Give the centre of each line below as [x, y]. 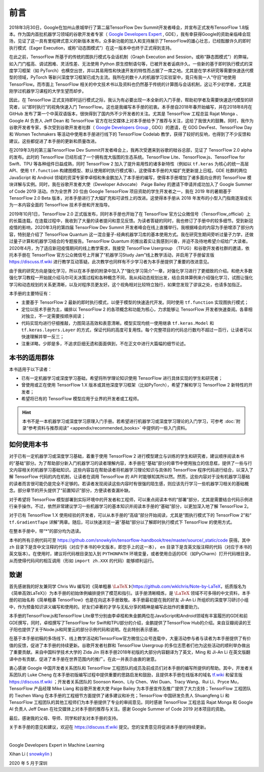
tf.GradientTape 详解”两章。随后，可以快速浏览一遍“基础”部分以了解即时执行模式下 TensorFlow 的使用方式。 [122, 522]
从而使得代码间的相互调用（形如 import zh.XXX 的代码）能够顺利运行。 [83, 561]
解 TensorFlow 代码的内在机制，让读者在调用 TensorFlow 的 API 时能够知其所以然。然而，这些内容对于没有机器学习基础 [130, 477]
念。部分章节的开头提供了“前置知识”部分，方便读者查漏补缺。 [71, 490]
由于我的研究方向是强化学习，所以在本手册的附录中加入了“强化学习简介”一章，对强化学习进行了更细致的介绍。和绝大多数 [131, 271]
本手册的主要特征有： [31, 293]
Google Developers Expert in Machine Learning [57, 745]
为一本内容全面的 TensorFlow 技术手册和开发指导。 [61, 205]
